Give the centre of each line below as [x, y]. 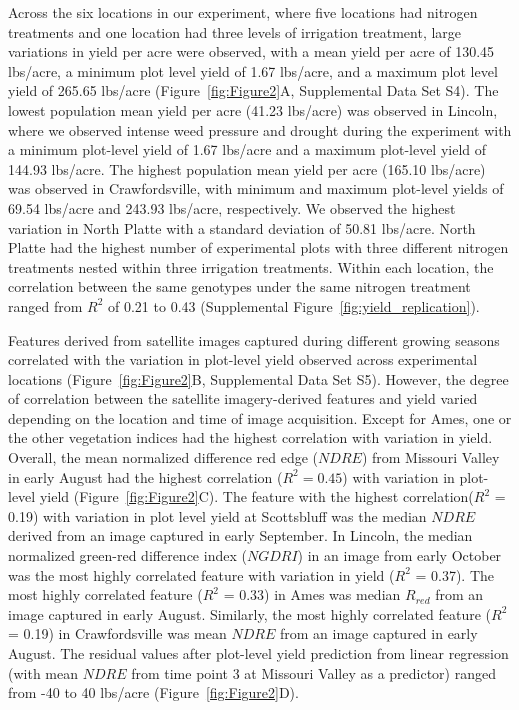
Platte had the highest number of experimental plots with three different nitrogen [258, 247]
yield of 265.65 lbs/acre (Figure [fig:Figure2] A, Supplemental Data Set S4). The [253, 90]
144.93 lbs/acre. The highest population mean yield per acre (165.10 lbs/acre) [247, 168]
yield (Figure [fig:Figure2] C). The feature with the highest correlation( [256, 496]
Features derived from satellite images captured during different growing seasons [254, 339]
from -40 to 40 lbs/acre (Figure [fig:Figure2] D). [153, 692]
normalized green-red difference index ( [127, 555]
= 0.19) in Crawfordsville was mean [117, 633]
